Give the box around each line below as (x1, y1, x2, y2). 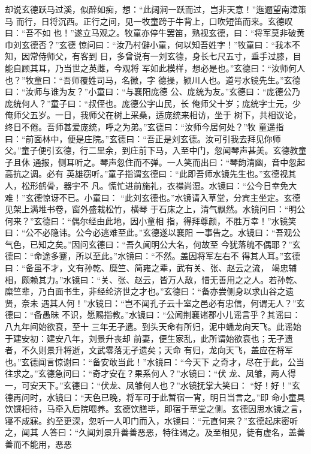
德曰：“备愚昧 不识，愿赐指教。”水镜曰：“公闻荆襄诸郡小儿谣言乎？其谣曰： (5, 308, 301, 321)
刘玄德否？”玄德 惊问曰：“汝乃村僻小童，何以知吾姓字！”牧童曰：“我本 (13, 38, 292, 50)
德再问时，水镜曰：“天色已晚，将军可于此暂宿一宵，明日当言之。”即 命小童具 (5, 390, 305, 403)
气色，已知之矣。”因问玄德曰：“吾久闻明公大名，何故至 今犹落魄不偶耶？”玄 (5, 237, 301, 250)
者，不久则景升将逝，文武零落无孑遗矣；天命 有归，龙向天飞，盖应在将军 (5, 344, 293, 356)
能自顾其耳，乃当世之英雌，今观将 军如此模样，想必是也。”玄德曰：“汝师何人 (5, 61, 305, 74)
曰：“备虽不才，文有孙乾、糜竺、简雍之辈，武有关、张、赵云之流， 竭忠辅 (5, 261, 297, 274)
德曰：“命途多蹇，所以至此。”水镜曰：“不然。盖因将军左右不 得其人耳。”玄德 (5, 249, 301, 262)
